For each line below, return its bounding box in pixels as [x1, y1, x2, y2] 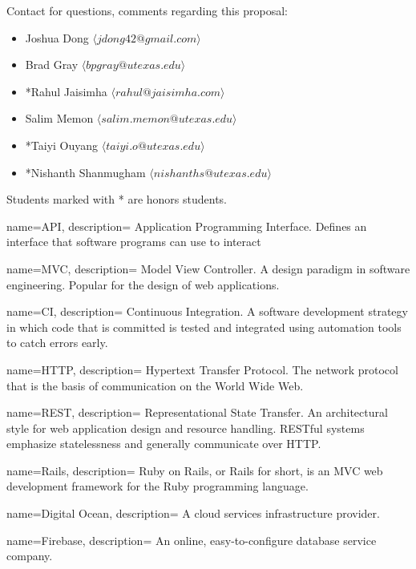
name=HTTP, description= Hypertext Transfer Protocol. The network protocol [6, 361, 398, 377]
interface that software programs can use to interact [6, 233, 261, 250]
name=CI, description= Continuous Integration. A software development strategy [6, 303, 408, 320]
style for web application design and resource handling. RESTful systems [6, 419, 365, 436]
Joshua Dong [25, 29, 89, 46]
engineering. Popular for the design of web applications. [6, 276, 280, 293]
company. [6, 547, 53, 564]
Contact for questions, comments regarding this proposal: [6, 2, 288, 18]
